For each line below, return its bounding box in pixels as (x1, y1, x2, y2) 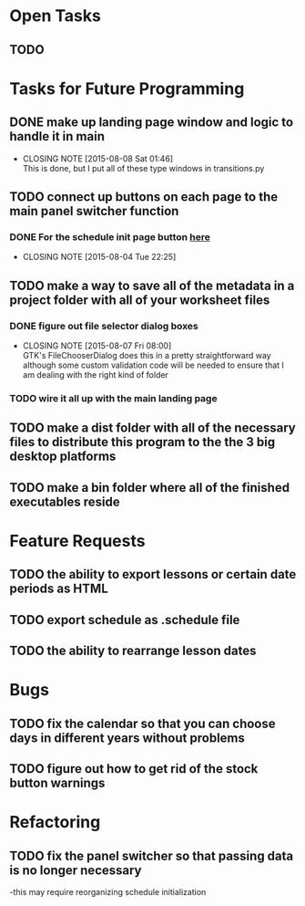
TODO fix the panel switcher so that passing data (9, 848, 294, 863)
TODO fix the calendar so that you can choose (9, 715, 276, 731)
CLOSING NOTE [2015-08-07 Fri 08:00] (22, 339, 172, 351)
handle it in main (9, 129, 105, 144)
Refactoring (9, 812, 101, 833)
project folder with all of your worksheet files (9, 292, 270, 307)
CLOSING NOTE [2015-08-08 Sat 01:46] (22, 152, 174, 164)
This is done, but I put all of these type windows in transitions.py (22, 162, 265, 173)
